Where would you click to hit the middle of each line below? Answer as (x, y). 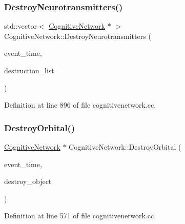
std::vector (20, 26)
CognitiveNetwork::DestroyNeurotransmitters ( (78, 36)
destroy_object (28, 181)
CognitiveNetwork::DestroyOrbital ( (125, 147)
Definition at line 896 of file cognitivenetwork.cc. (80, 105)
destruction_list (29, 70)
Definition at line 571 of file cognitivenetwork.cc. (80, 216)
